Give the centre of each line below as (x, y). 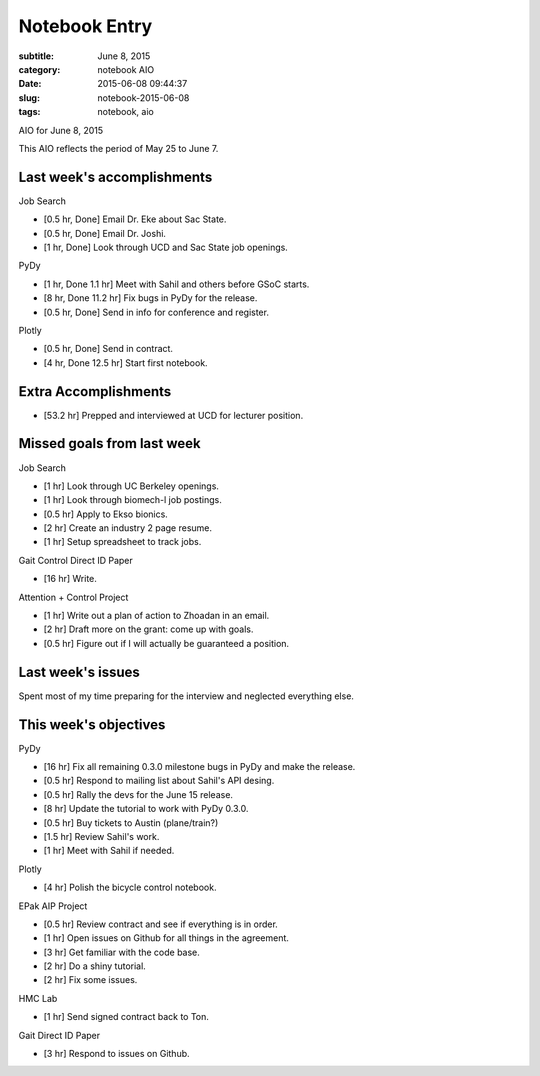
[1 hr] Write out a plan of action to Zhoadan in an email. (156, 616)
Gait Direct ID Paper (59, 1035)
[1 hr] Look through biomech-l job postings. (132, 500)
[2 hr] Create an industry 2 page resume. (128, 528)
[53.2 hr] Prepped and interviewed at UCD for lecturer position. (173, 415)
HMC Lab (38, 998)
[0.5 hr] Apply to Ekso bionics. (106, 514)
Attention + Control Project (73, 597)
